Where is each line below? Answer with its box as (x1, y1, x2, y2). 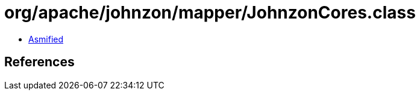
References (4, 54, 75, 70)
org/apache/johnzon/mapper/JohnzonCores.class (4, 2, 416, 23)
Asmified (28, 33, 64, 44)
